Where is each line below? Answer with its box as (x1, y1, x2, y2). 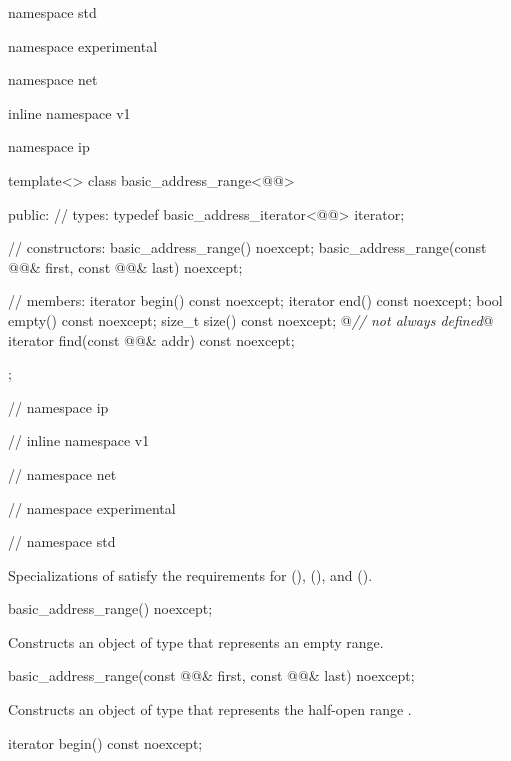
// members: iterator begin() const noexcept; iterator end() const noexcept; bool (8, 290, 503, 311)
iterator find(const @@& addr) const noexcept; (8, 329, 295, 350)
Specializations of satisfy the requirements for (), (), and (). (8, 564, 373, 585)
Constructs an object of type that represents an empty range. (8, 631, 384, 652)
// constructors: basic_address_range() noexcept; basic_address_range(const (8, 237, 487, 258)
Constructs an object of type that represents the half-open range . (8, 699, 412, 720)
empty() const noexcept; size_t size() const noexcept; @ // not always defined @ (8, 309, 494, 330)
